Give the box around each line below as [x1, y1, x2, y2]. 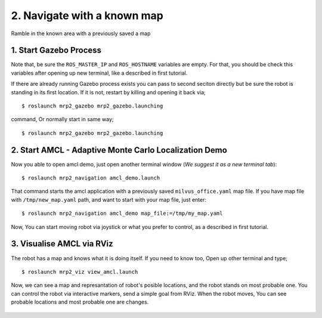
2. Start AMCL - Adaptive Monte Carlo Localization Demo [11, 145, 228, 155]
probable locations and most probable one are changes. [11, 298, 149, 305]
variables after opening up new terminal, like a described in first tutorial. [11, 69, 188, 76]
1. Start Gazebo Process [11, 45, 101, 55]
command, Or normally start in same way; [11, 116, 114, 123]
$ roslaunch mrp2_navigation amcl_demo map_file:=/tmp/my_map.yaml [21, 210, 223, 217]
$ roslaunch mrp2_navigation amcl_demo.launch [21, 175, 160, 181]
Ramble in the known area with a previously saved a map [11, 30, 151, 37]
